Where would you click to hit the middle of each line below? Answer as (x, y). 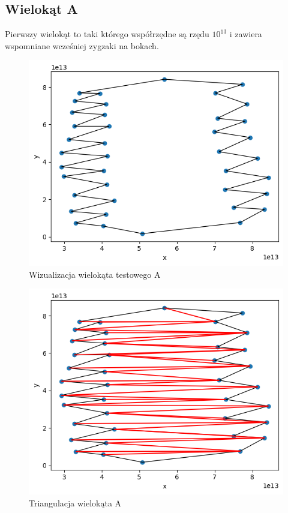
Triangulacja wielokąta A (75, 502)
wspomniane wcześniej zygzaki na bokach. (82, 45)
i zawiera (246, 34)
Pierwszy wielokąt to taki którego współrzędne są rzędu (107, 34)
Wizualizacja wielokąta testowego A (95, 274)
